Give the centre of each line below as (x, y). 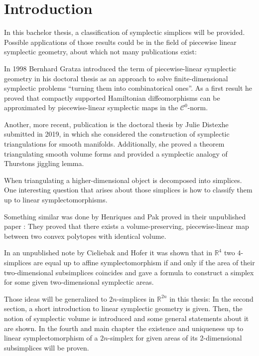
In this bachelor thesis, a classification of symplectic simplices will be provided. (125, 32)
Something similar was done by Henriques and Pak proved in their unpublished (125, 216)
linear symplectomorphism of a (51, 338)
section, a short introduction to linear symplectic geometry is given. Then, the (123, 308)
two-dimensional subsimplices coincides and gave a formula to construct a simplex (129, 272)
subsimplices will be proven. (47, 347)
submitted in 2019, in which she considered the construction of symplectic (117, 134)
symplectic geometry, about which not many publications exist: (100, 52)
